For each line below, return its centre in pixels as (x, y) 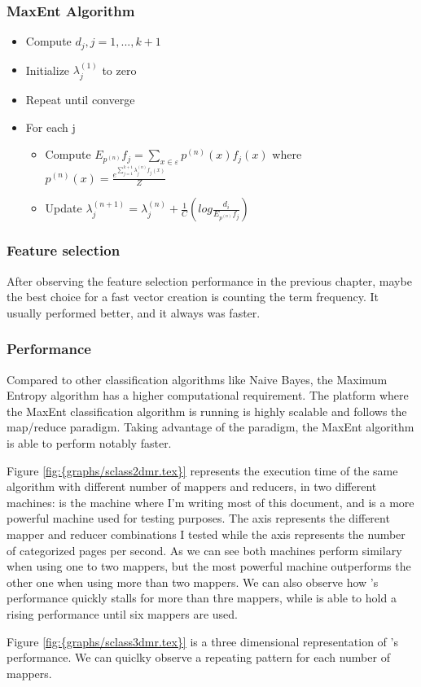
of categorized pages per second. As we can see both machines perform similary (204, 550)
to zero (119, 70)
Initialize (48, 70)
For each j (50, 127)
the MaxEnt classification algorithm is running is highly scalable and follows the (207, 411)
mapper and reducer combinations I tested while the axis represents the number (206, 534)
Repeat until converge (80, 99)
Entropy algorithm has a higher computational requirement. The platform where (208, 395)
